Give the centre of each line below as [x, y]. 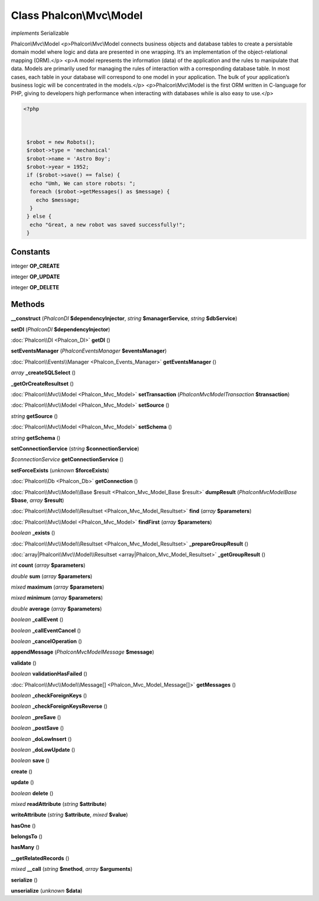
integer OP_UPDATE [35, 277]
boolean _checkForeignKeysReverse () [59, 706]
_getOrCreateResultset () [42, 383]
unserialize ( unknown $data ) [47, 891]
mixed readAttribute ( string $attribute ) [59, 804]
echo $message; [58, 200]
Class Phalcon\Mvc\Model [77, 15]
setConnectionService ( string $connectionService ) [75, 448]
